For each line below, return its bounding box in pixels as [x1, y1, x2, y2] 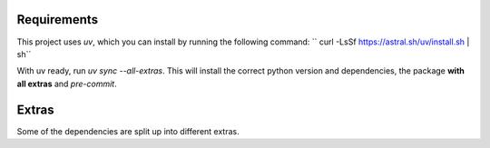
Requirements [16, 12, 99, 27]
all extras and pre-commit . [16, 78, 117, 89]
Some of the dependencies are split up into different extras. [16, 125, 240, 136]
